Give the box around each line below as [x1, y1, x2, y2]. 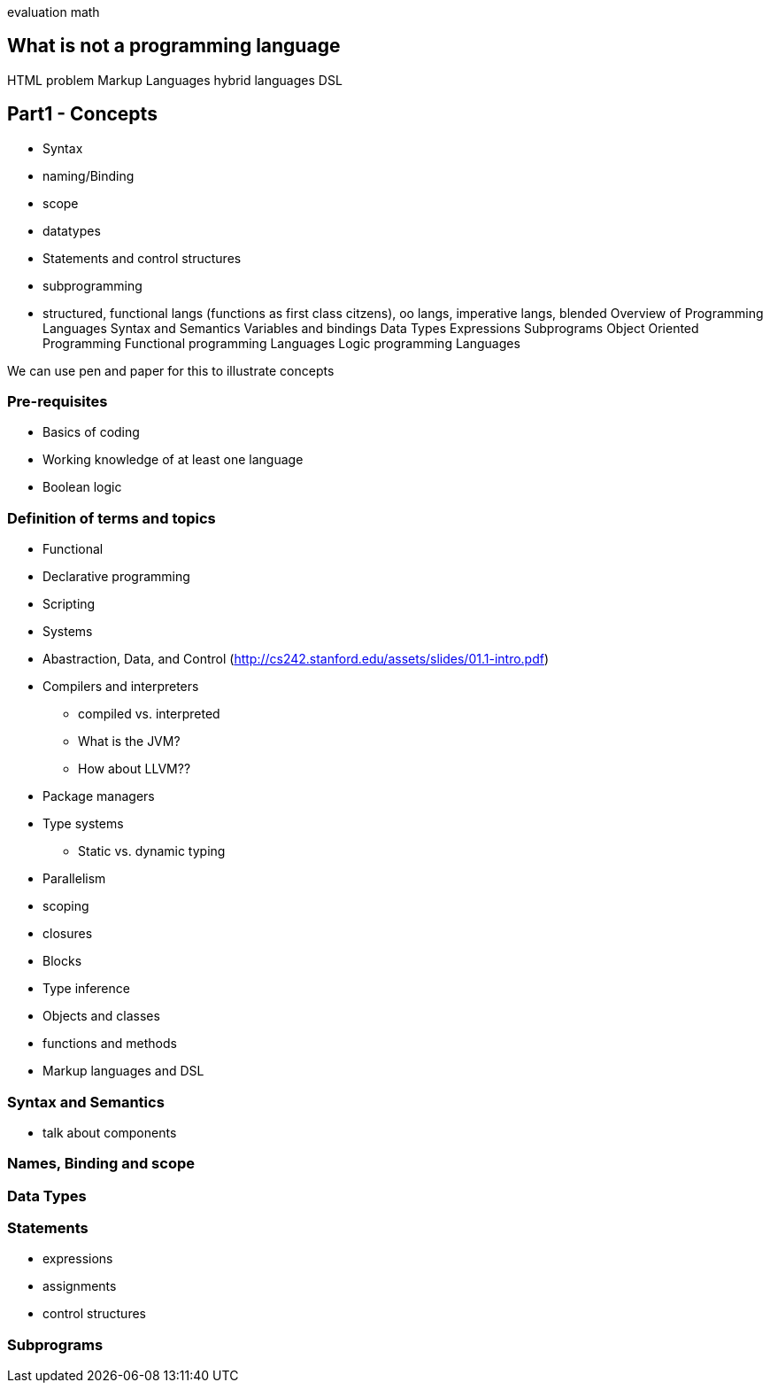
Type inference [42, 981, 130, 997]
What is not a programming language [7, 35, 341, 58]
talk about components [42, 1124, 177, 1140]
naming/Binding [42, 167, 135, 183]
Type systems [42, 816, 124, 832]
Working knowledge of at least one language [42, 452, 304, 468]
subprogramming [42, 277, 142, 293]
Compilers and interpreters [42, 679, 199, 695]
